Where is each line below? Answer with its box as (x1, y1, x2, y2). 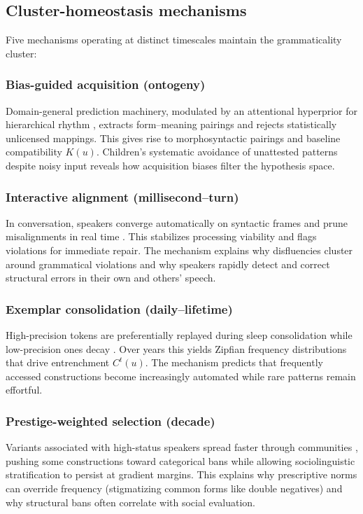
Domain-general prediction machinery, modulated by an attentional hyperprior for (6, 103, 357, 118)
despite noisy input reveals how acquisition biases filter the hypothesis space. (6, 158, 335, 172)
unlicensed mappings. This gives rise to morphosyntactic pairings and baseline (6, 130, 341, 145)
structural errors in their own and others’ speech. (6, 270, 216, 285)
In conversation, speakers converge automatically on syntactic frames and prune (6, 215, 348, 230)
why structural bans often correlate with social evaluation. (6, 494, 256, 509)
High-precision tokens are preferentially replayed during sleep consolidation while (6, 327, 353, 342)
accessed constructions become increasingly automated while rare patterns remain (6, 368, 356, 383)
